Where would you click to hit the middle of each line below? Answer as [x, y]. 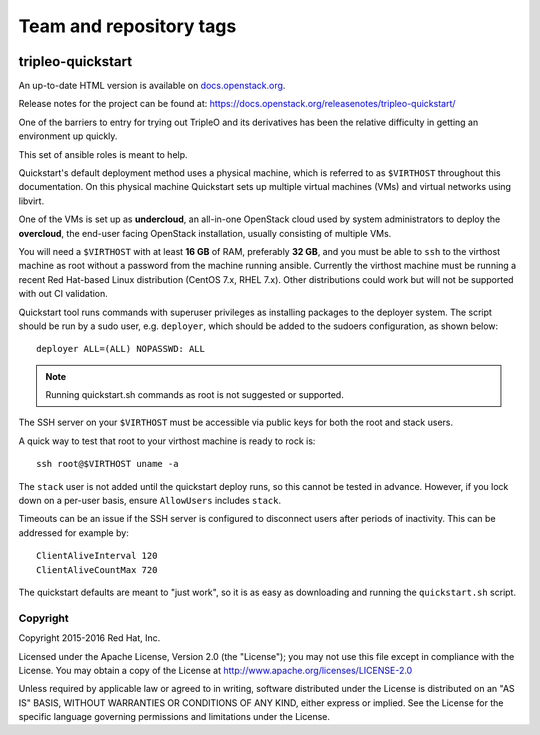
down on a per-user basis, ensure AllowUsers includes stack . [150, 501]
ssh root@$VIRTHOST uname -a [107, 464]
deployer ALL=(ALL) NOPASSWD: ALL [120, 349]
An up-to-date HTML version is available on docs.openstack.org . [152, 86]
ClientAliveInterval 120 [97, 556]
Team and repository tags [127, 26]
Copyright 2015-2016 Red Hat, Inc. [89, 638]
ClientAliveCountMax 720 [97, 569]
